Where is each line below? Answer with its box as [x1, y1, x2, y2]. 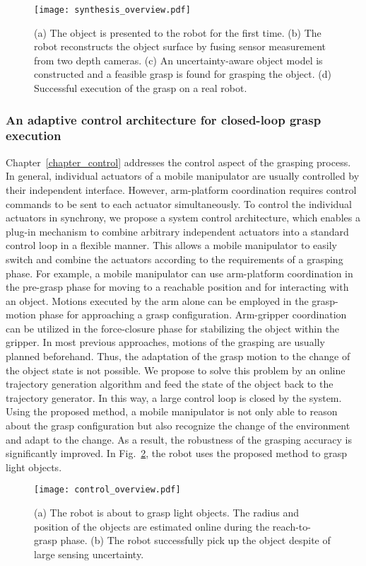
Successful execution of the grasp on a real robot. [34, 81, 247, 96]
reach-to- [272, 519, 311, 533]
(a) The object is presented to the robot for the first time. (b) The [34, 25, 321, 40]
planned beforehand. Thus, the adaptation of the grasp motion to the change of [6, 349, 350, 364]
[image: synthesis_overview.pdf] [34, 5, 191, 15]
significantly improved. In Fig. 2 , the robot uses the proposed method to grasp [6, 446, 347, 461]
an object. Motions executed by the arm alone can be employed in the [6, 293, 309, 308]
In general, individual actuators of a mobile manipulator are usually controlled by [6, 168, 360, 183]
